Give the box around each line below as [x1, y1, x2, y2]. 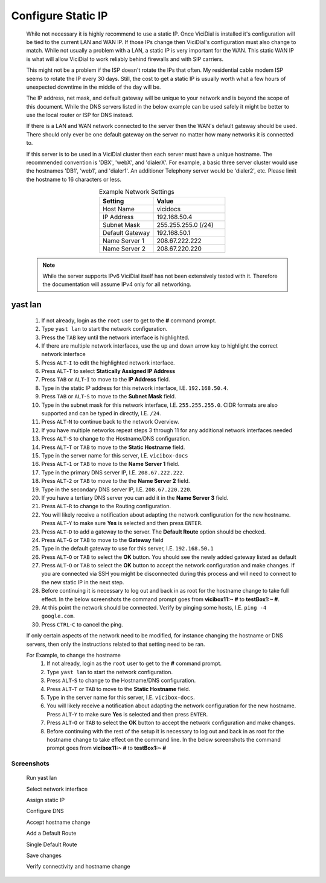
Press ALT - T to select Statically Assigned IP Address [41, 368, 176, 375]
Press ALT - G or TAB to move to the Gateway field [41, 536, 164, 543]
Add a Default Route [26, 830, 77, 837]
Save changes [26, 852, 62, 859]
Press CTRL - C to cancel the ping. [41, 620, 123, 628]
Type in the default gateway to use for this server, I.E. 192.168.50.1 [41, 545, 214, 552]
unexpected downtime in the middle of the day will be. [26, 83, 161, 91]
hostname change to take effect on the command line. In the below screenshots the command [46, 736, 281, 743]
